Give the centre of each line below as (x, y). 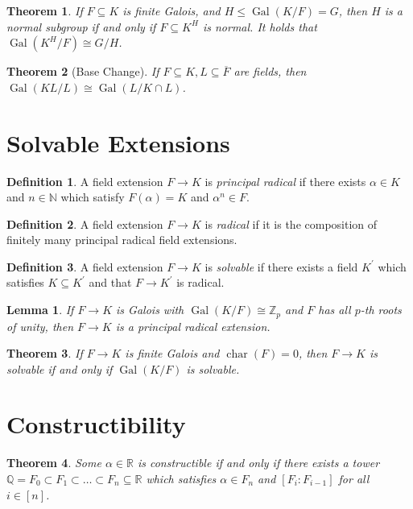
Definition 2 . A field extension (85, 223)
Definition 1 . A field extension (85, 181)
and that (110, 282)
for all (354, 479)
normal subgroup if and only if (81, 26)
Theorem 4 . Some (54, 463)
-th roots (381, 310)
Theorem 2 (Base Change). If (83, 71)
